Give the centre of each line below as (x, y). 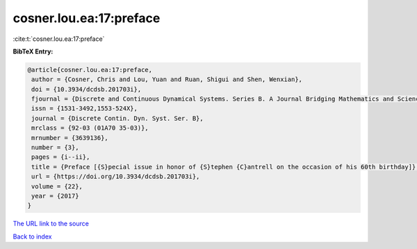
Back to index (32, 237)
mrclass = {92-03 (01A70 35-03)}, (90, 128)
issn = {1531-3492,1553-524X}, (85, 109)
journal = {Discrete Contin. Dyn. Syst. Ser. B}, (118, 118)
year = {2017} (55, 196)
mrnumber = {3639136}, (70, 138)
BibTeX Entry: (33, 51)
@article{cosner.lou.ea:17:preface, (90, 70)
